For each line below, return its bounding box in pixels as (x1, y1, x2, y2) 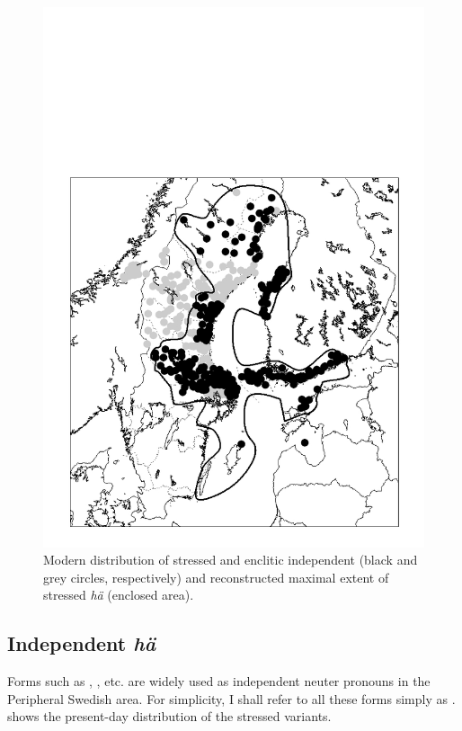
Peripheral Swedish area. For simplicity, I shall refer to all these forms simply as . (7, 689, 456, 708)
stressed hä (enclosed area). (43, 585, 194, 604)
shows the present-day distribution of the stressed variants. (7, 707, 332, 726)
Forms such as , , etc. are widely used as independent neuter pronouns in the (7, 672, 431, 691)
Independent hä (7, 629, 156, 657)
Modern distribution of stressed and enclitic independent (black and (43, 550, 418, 569)
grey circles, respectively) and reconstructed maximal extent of (43, 567, 389, 586)
